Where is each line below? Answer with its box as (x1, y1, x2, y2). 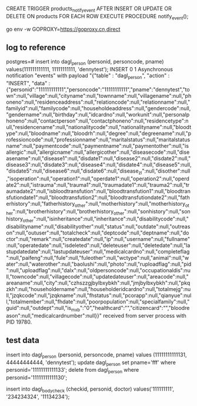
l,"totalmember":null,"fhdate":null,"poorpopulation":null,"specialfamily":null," (6, 298, 190, 305)
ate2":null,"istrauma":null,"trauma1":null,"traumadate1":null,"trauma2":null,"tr (6, 181, 190, 188)
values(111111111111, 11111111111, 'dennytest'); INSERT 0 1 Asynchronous (6, 66, 173, 73)
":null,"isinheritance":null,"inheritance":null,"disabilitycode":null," (33, 215, 189, 223)
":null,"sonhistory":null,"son (124, 207, 191, 214)
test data (6, 335, 39, 345)
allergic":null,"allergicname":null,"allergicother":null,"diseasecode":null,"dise (6, 148, 190, 156)
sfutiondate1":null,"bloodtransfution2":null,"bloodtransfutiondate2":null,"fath (6, 194, 190, 201)
